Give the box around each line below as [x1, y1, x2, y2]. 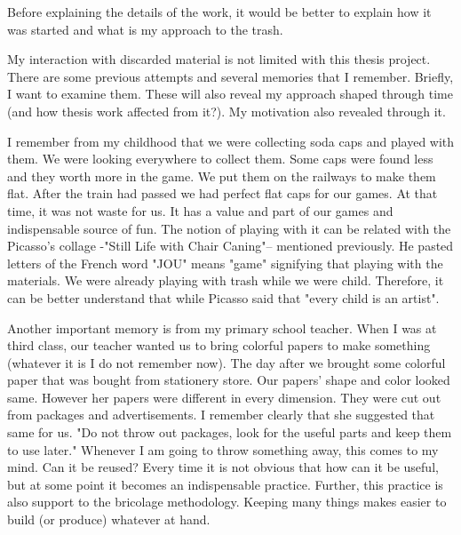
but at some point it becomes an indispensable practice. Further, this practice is [7, 475, 443, 493]
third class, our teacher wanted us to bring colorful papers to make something [7, 336, 431, 355]
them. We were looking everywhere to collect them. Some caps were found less [7, 149, 433, 168]
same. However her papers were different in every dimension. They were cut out [7, 387, 441, 406]
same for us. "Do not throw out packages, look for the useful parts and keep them [7, 423, 452, 442]
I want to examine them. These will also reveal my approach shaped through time [7, 84, 453, 103]
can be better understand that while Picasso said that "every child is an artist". [7, 288, 440, 307]
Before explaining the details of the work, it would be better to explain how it [7, 3, 432, 20]
